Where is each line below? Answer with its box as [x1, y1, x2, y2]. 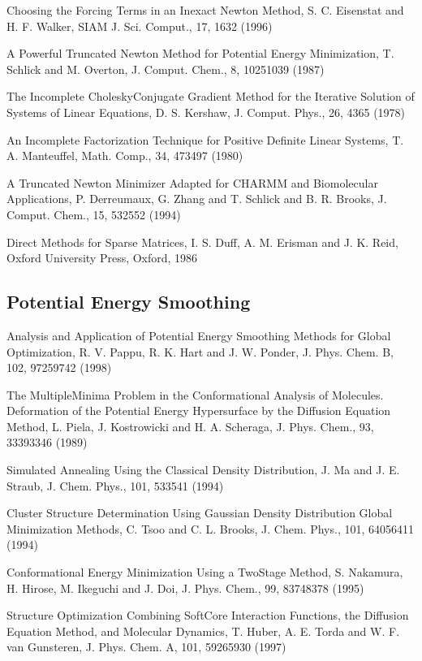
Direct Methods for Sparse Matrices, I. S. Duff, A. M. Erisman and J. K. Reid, [6, 233, 398, 250]
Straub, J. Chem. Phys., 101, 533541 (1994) [6, 477, 224, 494]
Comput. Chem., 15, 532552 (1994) [6, 205, 181, 222]
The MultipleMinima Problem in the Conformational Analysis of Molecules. [6, 386, 384, 403]
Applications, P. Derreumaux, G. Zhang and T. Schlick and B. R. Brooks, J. [6, 190, 387, 207]
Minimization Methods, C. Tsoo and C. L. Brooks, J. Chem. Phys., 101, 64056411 [6, 520, 415, 537]
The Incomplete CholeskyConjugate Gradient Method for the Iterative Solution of [6, 88, 415, 105]
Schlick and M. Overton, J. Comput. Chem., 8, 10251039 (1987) [6, 60, 325, 77]
